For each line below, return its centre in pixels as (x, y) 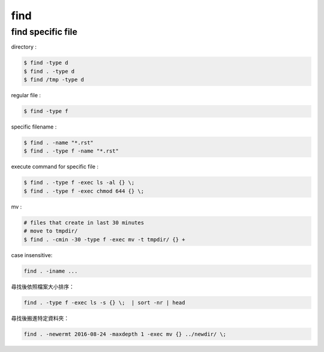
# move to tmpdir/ (51, 231)
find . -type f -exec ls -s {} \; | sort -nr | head (104, 302)
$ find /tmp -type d (54, 80)
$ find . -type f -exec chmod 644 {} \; (84, 191)
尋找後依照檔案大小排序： (43, 287)
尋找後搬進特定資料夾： (40, 318)
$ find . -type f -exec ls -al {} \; (79, 183)
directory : (24, 47)
